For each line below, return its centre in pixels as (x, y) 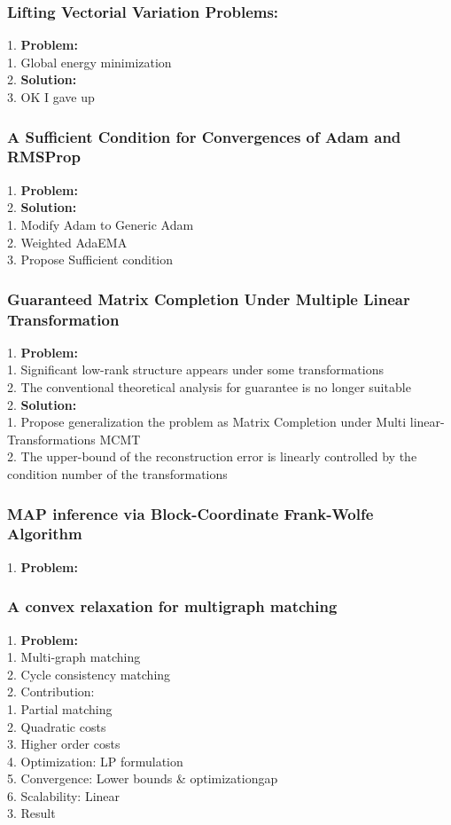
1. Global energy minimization (89, 62)
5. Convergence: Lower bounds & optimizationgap (143, 778)
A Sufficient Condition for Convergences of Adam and (204, 136)
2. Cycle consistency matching (89, 674)
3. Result (31, 813)
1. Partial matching (60, 708)
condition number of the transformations (117, 474)
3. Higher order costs (64, 744)
